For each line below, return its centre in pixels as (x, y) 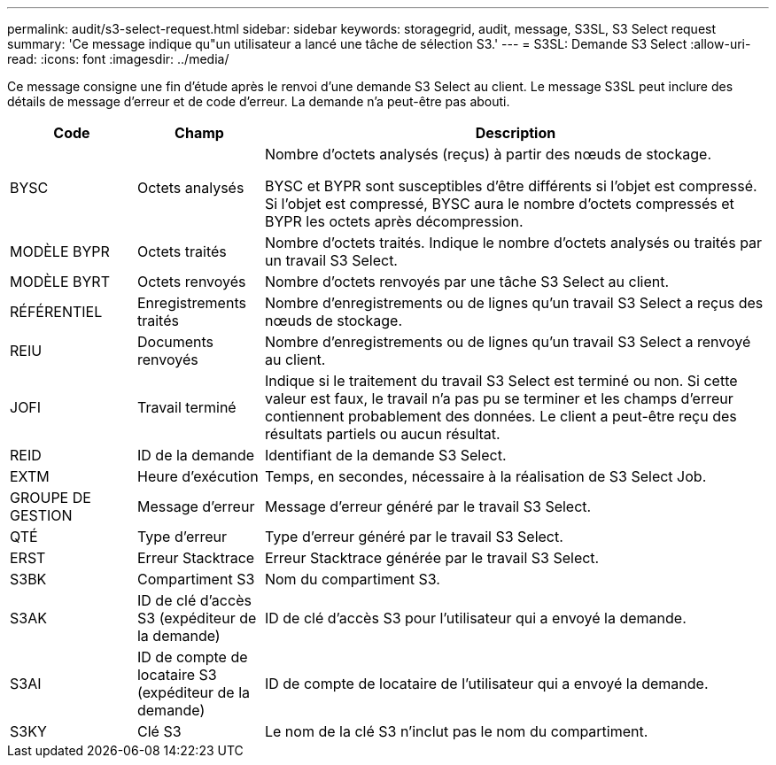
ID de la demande (196, 455)
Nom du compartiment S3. (352, 579)
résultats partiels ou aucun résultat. (382, 434)
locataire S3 (177, 675)
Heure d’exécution (198, 476)
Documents (175, 342)
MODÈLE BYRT (60, 282)
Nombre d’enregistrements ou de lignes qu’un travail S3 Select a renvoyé (508, 342)
